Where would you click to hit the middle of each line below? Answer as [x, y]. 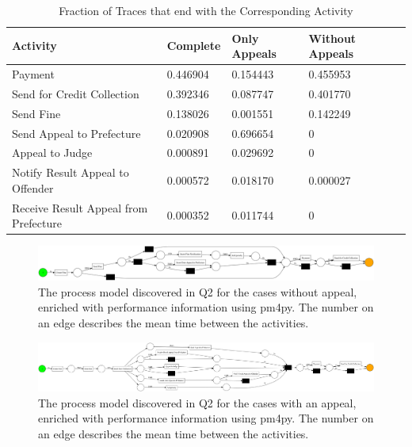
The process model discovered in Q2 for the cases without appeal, [198, 291]
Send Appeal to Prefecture [76, 133]
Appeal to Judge [52, 153]
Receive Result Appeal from [80, 207]
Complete [194, 46]
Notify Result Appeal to [71, 172]
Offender [33, 187]
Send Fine [36, 113]
